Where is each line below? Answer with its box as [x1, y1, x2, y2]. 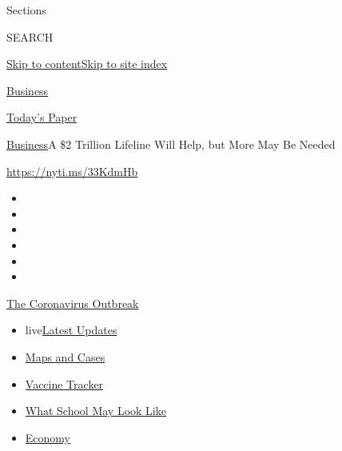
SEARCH [6, 28, 54, 45]
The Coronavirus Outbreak [6, 294, 139, 311]
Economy [25, 429, 70, 445]
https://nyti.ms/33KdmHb [6, 162, 138, 179]
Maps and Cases [25, 348, 105, 365]
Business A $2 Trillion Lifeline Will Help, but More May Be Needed [6, 135, 336, 152]
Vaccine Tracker [25, 375, 104, 392]
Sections [6, 2, 46, 18]
